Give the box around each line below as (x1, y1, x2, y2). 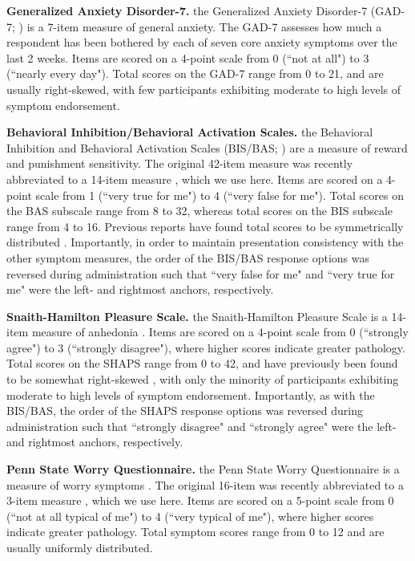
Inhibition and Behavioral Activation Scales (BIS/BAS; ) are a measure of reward (6, 139, 408, 156)
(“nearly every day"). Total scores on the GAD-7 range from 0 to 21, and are (6, 65, 384, 82)
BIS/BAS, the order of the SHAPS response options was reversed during (6, 402, 363, 419)
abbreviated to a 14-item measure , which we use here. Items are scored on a (6, 170, 383, 187)
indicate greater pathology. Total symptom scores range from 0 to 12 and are (6, 523, 385, 540)
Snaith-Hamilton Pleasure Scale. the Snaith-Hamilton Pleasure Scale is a (6, 307, 388, 324)
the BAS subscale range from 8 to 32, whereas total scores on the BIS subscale (6, 202, 393, 219)
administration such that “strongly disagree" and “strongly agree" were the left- (6, 417, 397, 434)
